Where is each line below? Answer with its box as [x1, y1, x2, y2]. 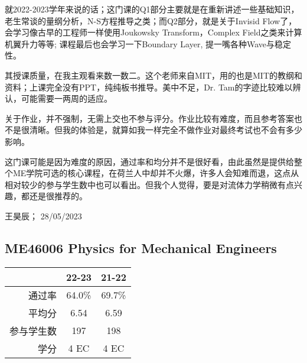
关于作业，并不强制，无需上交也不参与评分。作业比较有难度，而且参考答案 [5, 112, 294, 124]
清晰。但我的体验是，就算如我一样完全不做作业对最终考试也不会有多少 [29, 124, 302, 136]
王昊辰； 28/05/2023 [5, 209, 82, 222]
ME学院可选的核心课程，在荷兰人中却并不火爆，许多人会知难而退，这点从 [12, 167, 299, 179]
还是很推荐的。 [29, 190, 87, 202]
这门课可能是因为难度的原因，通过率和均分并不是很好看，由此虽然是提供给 [5, 155, 294, 167]
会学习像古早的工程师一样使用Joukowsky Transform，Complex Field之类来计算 [5, 26, 302, 38]
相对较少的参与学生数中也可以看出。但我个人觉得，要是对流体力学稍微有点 [5, 178, 294, 190]
